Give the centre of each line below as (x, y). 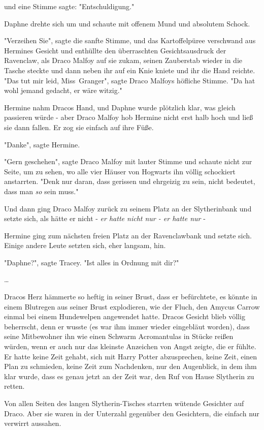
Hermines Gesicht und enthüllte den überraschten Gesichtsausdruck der (115, 50)
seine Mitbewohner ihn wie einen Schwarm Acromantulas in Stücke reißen (119, 336)
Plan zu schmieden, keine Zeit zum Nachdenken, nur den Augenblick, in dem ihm (130, 366)
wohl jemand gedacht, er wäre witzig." (63, 90)
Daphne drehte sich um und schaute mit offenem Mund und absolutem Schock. (127, 23)
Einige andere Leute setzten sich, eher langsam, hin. (85, 245)
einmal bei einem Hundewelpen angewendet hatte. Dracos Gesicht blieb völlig (125, 316)
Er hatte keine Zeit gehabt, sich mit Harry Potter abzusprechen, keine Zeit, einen (131, 356)
